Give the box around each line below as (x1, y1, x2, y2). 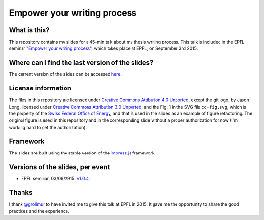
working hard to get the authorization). (9, 124, 87, 130)
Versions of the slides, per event (9, 163, 110, 171)
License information (9, 84, 72, 92)
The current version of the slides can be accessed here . (9, 71, 122, 77)
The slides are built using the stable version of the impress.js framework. (9, 150, 156, 156)
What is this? (9, 26, 50, 34)
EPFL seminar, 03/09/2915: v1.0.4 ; (21, 176, 90, 181)
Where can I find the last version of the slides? (9, 59, 154, 67)
